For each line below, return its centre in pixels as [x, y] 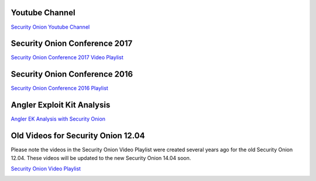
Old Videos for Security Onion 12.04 [78, 136]
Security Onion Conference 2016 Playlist [59, 88]
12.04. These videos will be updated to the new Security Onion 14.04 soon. [101, 158]
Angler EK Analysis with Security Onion [58, 119]
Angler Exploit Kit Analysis [61, 105]
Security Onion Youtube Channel [50, 27]
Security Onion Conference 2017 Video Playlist [67, 57]
